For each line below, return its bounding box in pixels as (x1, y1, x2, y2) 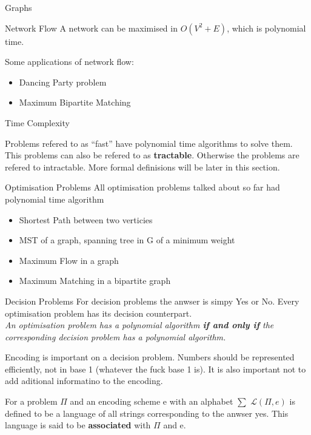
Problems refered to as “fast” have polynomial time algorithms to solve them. (5, 137, 293, 149)
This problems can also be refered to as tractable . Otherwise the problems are (5, 149, 299, 161)
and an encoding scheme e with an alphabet (70, 395, 233, 408)
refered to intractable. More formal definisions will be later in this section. (5, 160, 280, 173)
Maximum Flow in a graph (19, 254, 119, 266)
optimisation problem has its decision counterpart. (5, 306, 192, 319)
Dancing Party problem (19, 75, 107, 88)
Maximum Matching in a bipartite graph (19, 274, 171, 287)
